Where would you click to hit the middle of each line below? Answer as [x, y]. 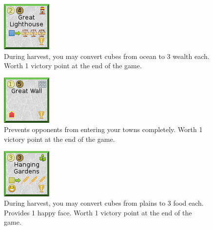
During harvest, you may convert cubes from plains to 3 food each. [104, 203]
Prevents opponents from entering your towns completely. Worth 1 [103, 129]
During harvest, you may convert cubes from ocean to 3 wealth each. [107, 56]
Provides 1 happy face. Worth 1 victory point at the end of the [98, 212]
